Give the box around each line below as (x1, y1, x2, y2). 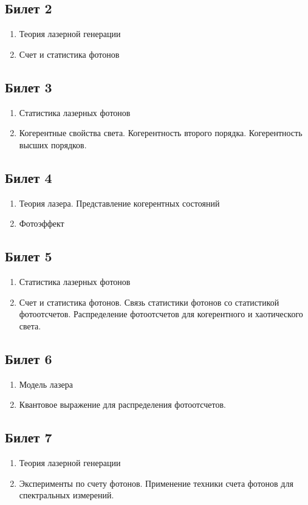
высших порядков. (19, 138, 87, 151)
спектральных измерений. (19, 489, 114, 501)
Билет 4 (5, 168, 52, 187)
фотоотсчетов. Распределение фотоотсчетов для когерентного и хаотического (19, 307, 303, 320)
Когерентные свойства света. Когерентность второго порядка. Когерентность (19, 126, 303, 139)
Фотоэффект (19, 217, 64, 230)
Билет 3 (5, 77, 52, 96)
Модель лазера (19, 377, 74, 390)
